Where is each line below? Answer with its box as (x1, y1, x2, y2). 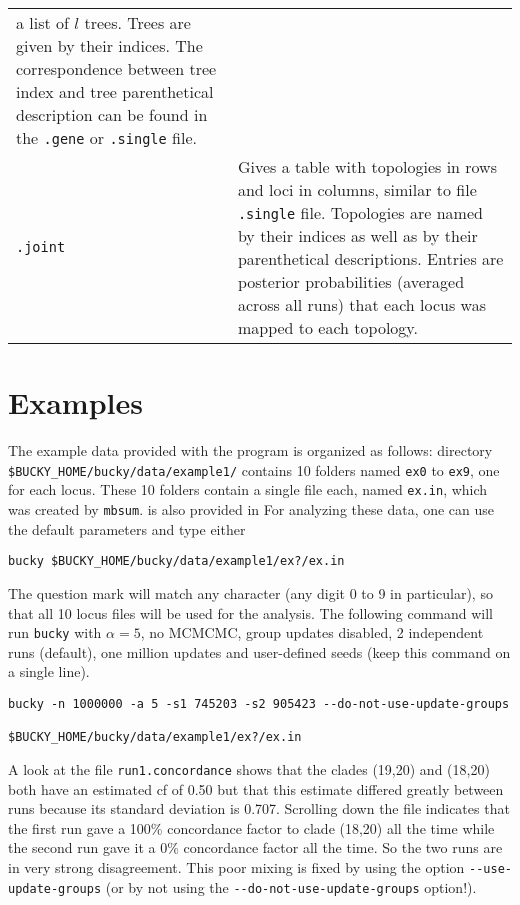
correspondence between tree (16, 57, 217, 80)
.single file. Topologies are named (237, 201, 483, 224)
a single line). (8, 661, 90, 682)
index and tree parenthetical (16, 80, 214, 103)
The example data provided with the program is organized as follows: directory (8, 440, 493, 461)
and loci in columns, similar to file (237, 178, 477, 201)
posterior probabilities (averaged (237, 270, 465, 293)
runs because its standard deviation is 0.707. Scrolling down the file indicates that (8, 798, 510, 819)
